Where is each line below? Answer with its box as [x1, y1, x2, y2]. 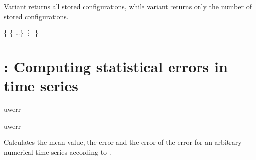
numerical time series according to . [4, 146, 111, 157]
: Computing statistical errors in [4, 56, 228, 76]
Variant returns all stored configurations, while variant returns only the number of [4, 1, 252, 11]
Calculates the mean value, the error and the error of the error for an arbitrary [4, 137, 242, 147]
